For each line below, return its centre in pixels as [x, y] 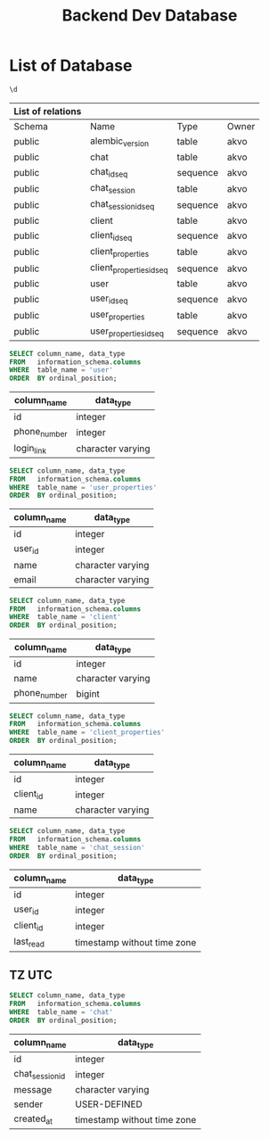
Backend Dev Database [150, 16]
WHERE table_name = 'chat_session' [77, 848]
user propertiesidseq [127, 332]
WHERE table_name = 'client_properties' [87, 732]
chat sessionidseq [122, 205]
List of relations [48, 111]
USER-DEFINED [109, 1104]
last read [29, 943]
